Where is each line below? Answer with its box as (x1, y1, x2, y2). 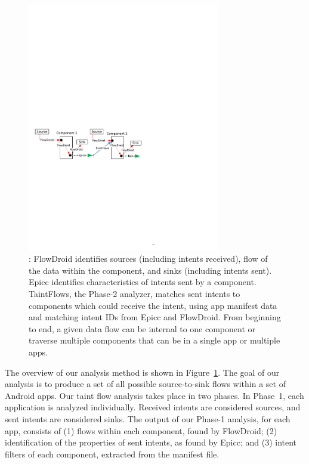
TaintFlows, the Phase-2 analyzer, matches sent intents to (29, 287, 240, 300)
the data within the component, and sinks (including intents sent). (29, 264, 272, 276)
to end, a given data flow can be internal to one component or (29, 322, 256, 335)
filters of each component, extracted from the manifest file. (5, 447, 220, 460)
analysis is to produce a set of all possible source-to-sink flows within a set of (5, 378, 286, 390)
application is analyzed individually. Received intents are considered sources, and (5, 401, 301, 413)
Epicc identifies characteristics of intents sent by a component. (29, 276, 257, 288)
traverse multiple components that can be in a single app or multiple (29, 334, 280, 347)
